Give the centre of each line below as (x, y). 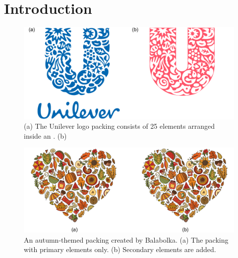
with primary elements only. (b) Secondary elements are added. (120, 249)
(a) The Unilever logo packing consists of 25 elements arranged (119, 126)
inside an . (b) (45, 135)
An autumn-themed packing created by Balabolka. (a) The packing (126, 239)
